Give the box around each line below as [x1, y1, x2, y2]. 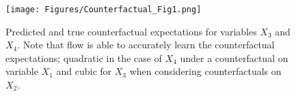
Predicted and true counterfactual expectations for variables [5, 24, 257, 38]
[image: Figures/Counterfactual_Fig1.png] [5, 5, 202, 14]
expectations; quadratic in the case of [5, 50, 162, 65]
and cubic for [56, 64, 112, 78]
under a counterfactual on [180, 50, 288, 65]
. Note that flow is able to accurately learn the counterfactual [17, 37, 275, 52]
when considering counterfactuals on [129, 64, 282, 78]
